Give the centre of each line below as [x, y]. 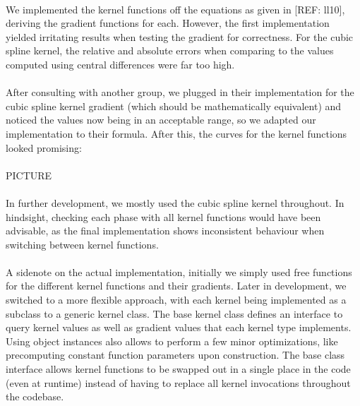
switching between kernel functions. [82, 244]
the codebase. [35, 396]
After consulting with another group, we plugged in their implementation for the [180, 92]
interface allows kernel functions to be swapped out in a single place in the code [178, 369]
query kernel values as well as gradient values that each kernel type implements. [179, 327]
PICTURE [29, 175]
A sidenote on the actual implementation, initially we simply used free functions [179, 271]
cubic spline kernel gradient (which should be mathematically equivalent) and [174, 106]
